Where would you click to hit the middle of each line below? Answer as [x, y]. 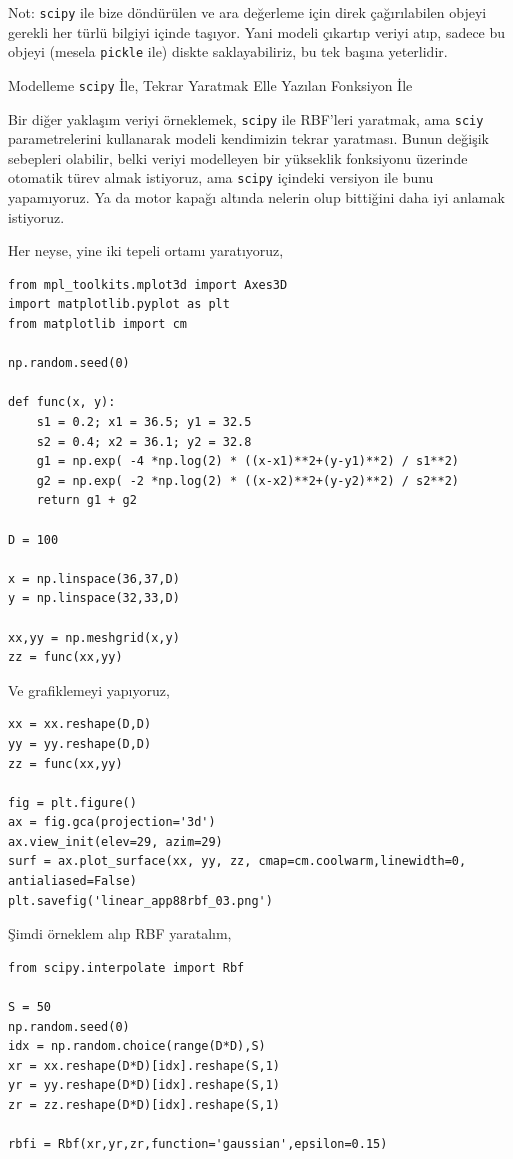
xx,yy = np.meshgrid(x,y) [94, 637]
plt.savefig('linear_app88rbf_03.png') [140, 900]
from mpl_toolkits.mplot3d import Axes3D [148, 284]
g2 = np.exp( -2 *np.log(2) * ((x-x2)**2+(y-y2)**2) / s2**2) [248, 480]
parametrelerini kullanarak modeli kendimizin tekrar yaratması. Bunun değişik [248, 138]
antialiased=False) [72, 881]
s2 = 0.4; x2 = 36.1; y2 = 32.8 [144, 441]
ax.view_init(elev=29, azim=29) [115, 841]
